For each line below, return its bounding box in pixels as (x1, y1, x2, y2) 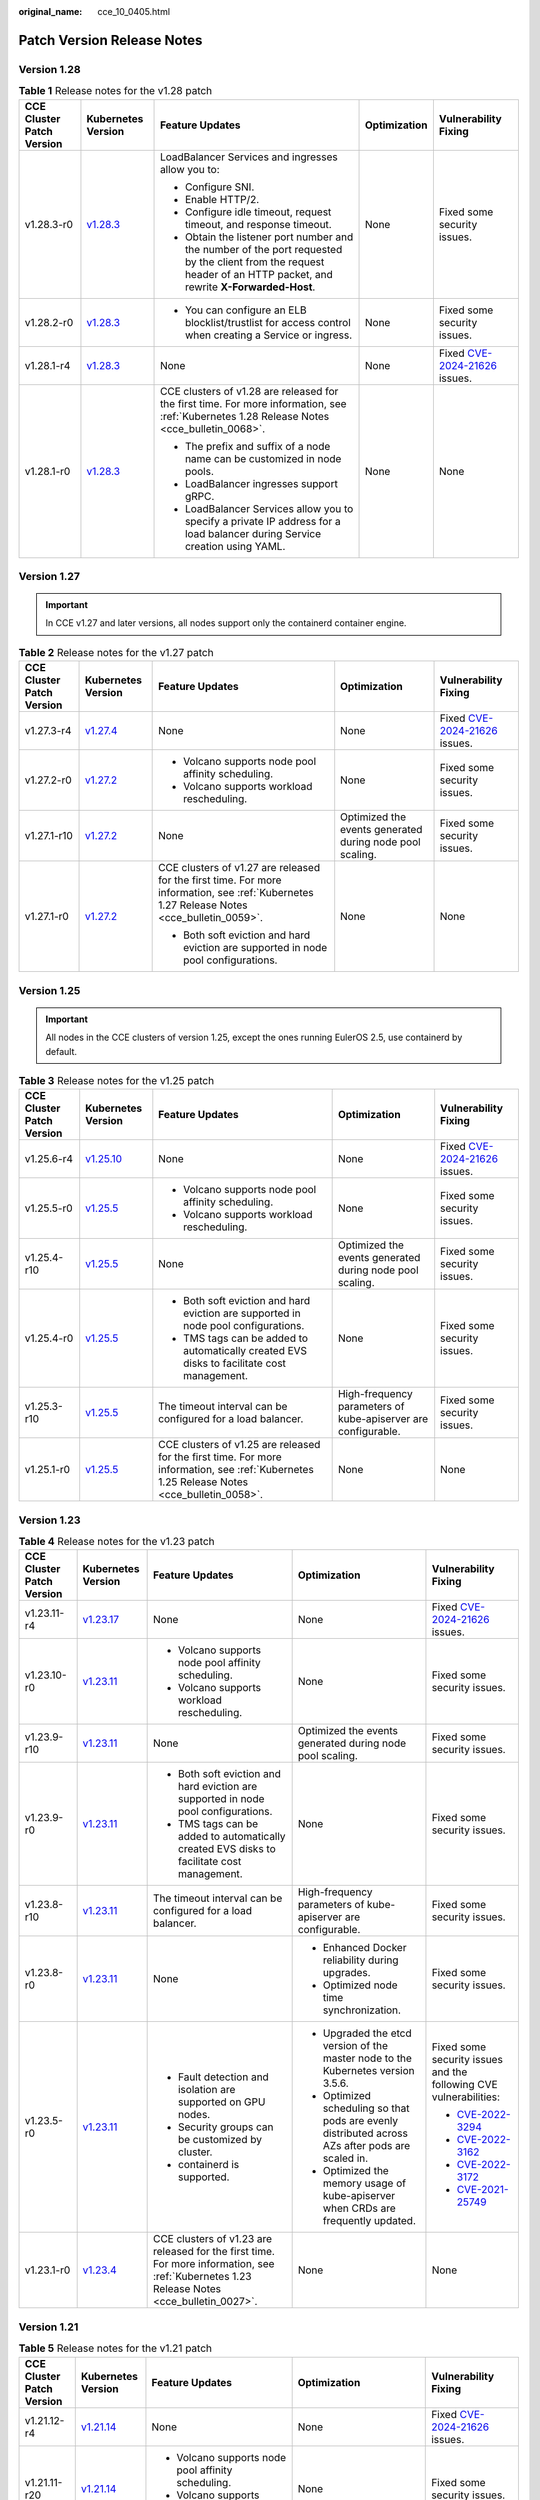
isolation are (177, 2083, 236, 2097)
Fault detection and (177, 2070, 269, 2084)
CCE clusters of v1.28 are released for (160, 384, 339, 398)
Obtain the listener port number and (185, 230, 354, 244)
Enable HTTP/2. (185, 192, 260, 206)
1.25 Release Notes (158, 1475, 249, 1489)
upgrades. (322, 1966, 371, 1980)
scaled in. (322, 2151, 369, 2165)
